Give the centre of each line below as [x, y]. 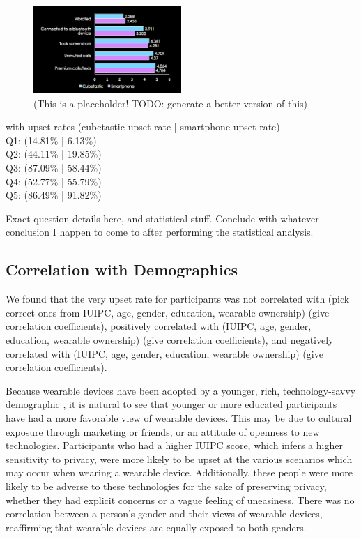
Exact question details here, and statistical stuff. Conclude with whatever [162, 218]
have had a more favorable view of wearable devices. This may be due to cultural [179, 417]
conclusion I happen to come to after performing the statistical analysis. [160, 232]
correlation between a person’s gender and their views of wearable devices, [164, 514]
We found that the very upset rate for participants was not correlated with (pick [178, 299]
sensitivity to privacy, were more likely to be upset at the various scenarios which [179, 458]
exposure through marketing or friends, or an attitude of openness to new [163, 431]
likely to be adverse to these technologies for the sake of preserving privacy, [166, 486]
